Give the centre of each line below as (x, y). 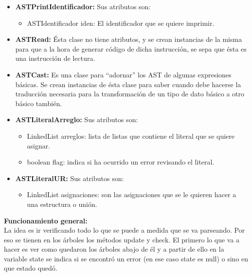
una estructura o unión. (62, 204)
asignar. (39, 145)
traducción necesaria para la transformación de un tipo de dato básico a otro (130, 94)
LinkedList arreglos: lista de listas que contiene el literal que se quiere (131, 136)
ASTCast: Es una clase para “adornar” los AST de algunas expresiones (123, 74)
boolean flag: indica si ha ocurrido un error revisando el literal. (121, 162)
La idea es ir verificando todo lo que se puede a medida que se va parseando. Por (125, 230)
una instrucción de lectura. (55, 58)
